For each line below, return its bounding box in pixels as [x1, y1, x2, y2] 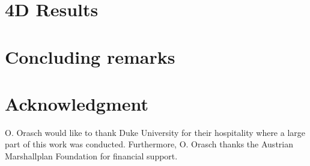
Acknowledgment [5, 91, 148, 115]
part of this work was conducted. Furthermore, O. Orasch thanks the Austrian [5, 138, 293, 150]
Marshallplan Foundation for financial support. [5, 150, 178, 162]
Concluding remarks [5, 44, 175, 69]
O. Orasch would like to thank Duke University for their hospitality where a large [5, 126, 306, 138]
